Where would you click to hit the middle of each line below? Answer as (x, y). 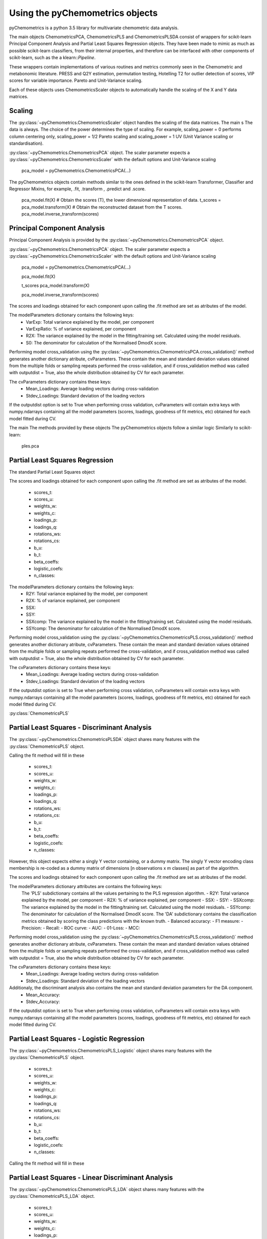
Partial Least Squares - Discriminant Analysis (80, 728)
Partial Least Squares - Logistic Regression (77, 1039)
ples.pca (30, 446)
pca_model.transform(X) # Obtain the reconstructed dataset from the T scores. (102, 207)
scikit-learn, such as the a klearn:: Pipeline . (52, 57)
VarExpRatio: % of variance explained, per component (81, 329)
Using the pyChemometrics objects (83, 13)
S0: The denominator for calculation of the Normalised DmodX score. (97, 342)
